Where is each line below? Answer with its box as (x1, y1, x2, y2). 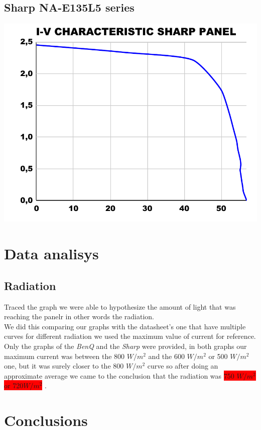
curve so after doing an (147, 361, 218, 371)
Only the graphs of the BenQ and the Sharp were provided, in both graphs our (4, 341, 247, 351)
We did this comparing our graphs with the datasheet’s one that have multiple (4, 321, 246, 331)
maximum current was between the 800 (4, 350, 125, 361)
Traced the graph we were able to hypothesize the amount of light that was (4, 301, 236, 312)
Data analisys (4, 243, 99, 264)
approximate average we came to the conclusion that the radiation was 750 (4, 370, 234, 381)
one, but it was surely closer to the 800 (4, 361, 124, 371)
